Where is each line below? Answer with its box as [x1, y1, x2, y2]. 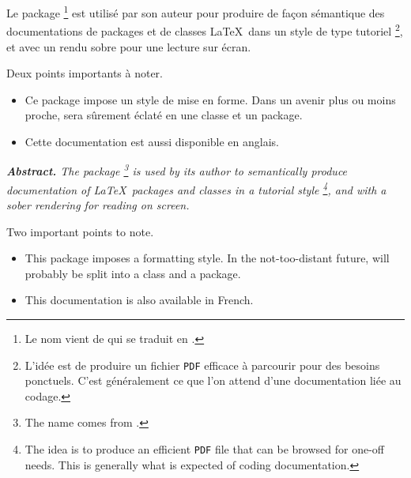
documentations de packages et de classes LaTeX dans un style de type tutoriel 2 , [6, 21, 403, 39]
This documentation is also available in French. [25, 292, 254, 308]
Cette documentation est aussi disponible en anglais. [25, 133, 280, 149]
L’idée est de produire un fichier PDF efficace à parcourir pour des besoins [25, 356, 380, 373]
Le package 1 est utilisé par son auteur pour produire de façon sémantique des [6, 2, 385, 21]
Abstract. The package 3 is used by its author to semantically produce [6, 160, 348, 179]
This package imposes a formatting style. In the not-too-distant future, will [25, 250, 390, 266]
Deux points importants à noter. [6, 65, 164, 81]
